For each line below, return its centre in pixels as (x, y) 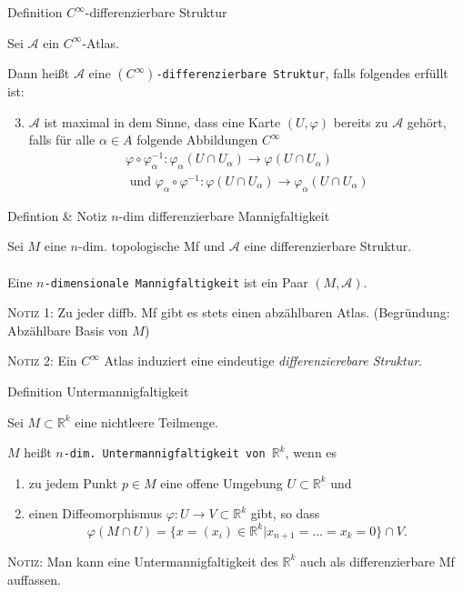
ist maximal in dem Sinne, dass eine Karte (162, 121)
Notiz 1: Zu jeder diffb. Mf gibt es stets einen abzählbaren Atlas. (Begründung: (229, 312)
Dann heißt (39, 73)
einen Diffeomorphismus (96, 513)
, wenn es (311, 452)
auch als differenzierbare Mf (377, 561)
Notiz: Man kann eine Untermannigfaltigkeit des (143, 561)
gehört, (427, 121)
